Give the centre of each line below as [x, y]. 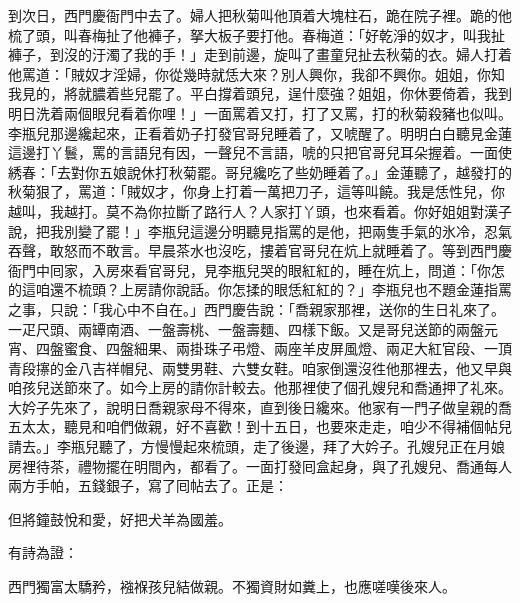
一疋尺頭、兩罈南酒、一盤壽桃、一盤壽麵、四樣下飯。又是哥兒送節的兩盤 [246, 328]
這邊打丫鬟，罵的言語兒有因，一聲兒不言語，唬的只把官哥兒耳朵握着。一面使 [260, 152]
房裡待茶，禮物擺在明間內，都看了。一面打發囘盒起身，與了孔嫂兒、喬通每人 [260, 465]
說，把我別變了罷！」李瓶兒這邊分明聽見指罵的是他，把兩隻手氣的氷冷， [246, 230]
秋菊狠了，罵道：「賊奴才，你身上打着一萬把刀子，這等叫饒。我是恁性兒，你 [256, 191]
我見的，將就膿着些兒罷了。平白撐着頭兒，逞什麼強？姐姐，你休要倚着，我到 [260, 93]
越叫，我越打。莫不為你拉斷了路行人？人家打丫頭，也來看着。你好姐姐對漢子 [260, 210]
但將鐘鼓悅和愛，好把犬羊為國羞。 [120, 518]
